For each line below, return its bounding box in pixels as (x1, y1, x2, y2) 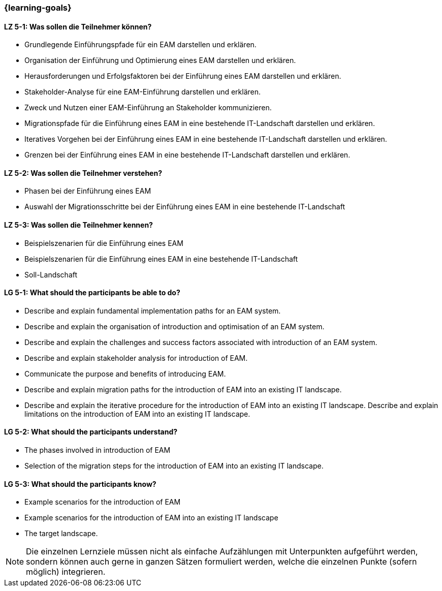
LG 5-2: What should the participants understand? (4, 427, 178, 437)
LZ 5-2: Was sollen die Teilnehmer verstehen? (4, 168, 163, 177)
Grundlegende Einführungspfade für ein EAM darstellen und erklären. (24, 40, 257, 49)
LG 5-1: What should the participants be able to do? (4, 288, 180, 297)
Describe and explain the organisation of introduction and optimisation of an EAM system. (24, 322, 325, 331)
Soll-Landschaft (24, 270, 78, 279)
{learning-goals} (4, 3, 72, 13)
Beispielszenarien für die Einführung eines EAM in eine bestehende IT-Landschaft (24, 254, 298, 263)
